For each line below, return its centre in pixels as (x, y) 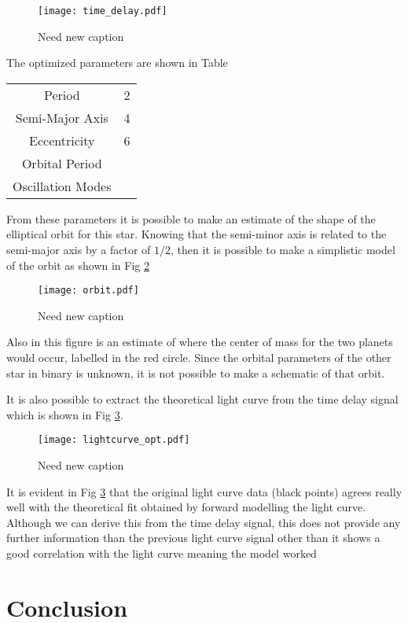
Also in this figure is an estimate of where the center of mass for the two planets (200, 342)
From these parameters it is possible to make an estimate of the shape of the (191, 218)
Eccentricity (62, 140)
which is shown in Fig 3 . (65, 414)
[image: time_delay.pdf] (103, 11)
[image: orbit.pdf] (88, 291)
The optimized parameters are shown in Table (117, 63)
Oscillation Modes (62, 186)
